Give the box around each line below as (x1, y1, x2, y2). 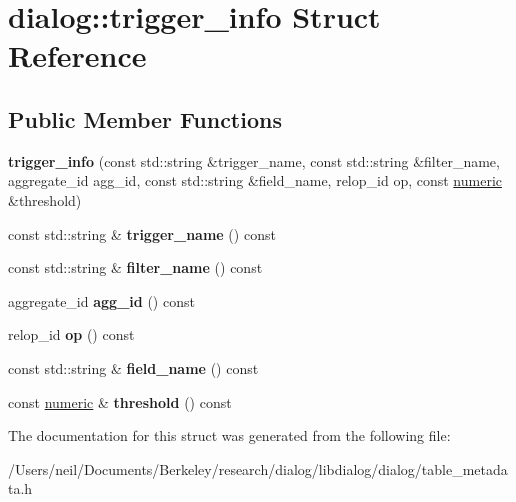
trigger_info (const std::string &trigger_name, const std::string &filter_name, (8, 150, 500, 171)
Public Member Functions (8, 103, 282, 134)
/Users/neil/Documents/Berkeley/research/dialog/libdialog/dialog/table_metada (8, 458, 508, 479)
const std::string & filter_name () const (8, 257, 263, 278)
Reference (8, 35, 147, 76)
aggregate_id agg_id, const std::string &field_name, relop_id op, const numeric (8, 170, 502, 191)
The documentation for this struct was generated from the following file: (8, 425, 451, 446)
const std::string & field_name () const (8, 357, 259, 378)
